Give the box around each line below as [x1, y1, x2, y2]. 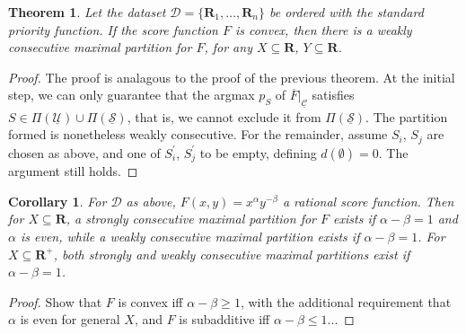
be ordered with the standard [268, 3, 424, 21]
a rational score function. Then [282, 191, 454, 210]
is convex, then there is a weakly [234, 20, 412, 39]
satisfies [312, 85, 355, 104]
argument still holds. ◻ [8, 162, 138, 180]
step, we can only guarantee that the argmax [8, 85, 255, 104]
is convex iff [118, 292, 183, 311]
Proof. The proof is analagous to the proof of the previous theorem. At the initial [8, 67, 455, 86]
